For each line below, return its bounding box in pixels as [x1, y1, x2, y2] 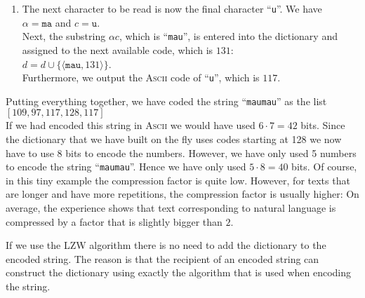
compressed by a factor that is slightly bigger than [6, 214, 223, 229]
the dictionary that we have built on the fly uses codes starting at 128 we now [6, 132, 342, 146]
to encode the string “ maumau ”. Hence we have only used [6, 159, 246, 174]
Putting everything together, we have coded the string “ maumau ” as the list [6, 93, 327, 108]
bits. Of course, [291, 159, 357, 174]
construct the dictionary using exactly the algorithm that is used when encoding [6, 265, 351, 280]
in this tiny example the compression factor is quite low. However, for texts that [6, 172, 350, 187]
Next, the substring [22, 29, 106, 43]
